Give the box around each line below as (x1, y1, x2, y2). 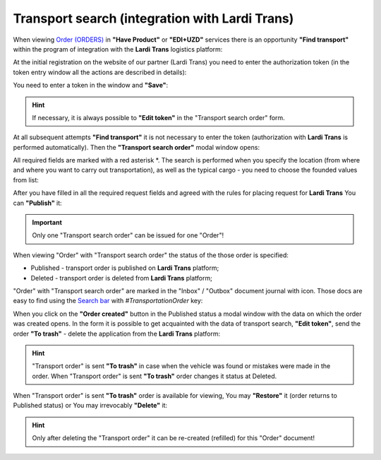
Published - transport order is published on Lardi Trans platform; (30, 264, 219, 272)
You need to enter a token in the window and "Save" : (13, 81, 169, 90)
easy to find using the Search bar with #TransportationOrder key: (13, 297, 203, 305)
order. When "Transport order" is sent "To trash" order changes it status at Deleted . (32, 372, 277, 380)
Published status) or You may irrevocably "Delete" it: (13, 401, 168, 410)
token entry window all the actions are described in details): (13, 68, 187, 76)
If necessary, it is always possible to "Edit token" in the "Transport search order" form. (32, 113, 285, 122)
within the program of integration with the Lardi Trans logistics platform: (13, 45, 223, 53)
